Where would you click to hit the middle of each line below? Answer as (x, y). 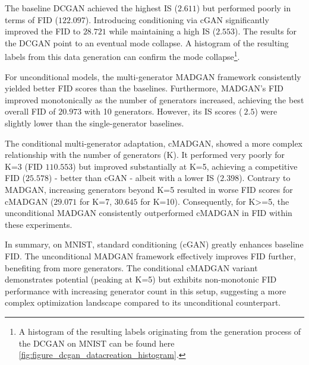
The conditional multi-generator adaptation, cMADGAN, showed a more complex (154, 143)
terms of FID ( (31, 19)
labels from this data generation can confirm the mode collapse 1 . (122, 56)
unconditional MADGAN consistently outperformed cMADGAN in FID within (149, 213)
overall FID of (30, 111)
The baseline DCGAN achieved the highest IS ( (91, 8)
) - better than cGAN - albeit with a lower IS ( (134, 178)
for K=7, (96, 201)
